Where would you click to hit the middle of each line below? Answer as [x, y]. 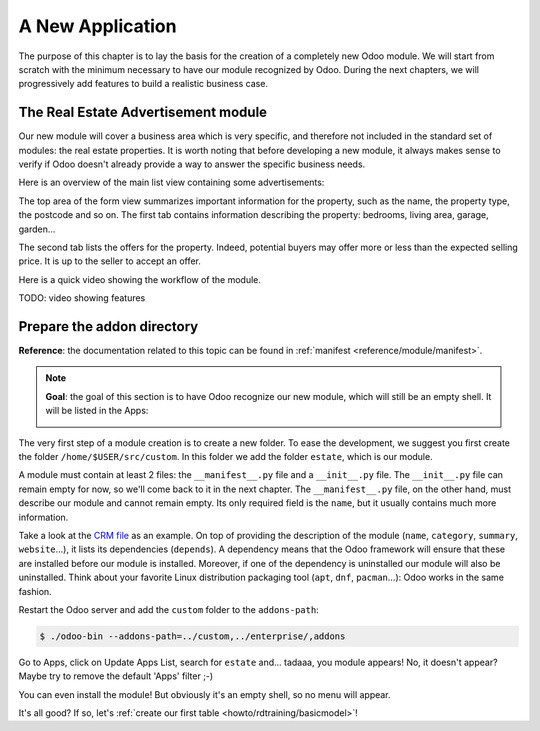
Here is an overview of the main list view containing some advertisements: [171, 182]
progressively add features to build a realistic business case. [143, 84]
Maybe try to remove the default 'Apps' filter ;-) [116, 676]
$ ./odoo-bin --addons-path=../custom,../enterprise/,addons [192, 636]
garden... [37, 229]
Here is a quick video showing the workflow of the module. [140, 279]
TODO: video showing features [82, 298]
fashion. [35, 591]
